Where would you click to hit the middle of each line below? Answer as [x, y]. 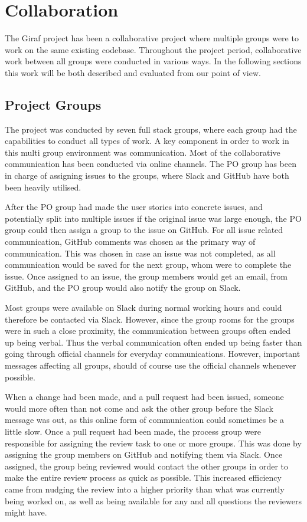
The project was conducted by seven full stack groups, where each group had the [151, 129]
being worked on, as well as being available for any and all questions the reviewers [153, 500]
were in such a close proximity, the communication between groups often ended [148, 331]
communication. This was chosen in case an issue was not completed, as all [140, 253]
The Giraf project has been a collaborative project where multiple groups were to [152, 38]
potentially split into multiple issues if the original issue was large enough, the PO [153, 218]
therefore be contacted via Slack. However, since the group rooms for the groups [150, 319]
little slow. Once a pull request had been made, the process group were [133, 431]
